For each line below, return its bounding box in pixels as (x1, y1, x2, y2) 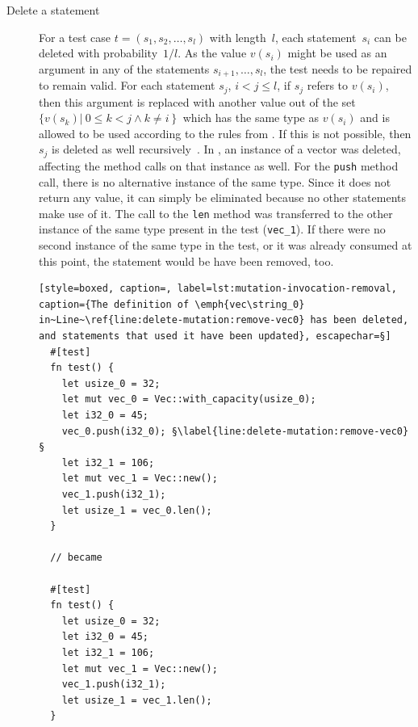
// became (50, 552, 102, 564)
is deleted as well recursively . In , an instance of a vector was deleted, (52, 141, 401, 158)
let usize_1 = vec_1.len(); (61, 694, 212, 706)
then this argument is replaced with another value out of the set (39, 93, 356, 110)
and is (360, 109, 390, 126)
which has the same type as (182, 109, 319, 126)
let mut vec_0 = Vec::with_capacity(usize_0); (61, 393, 316, 406)
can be (374, 28, 407, 45)
